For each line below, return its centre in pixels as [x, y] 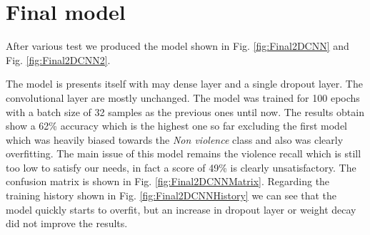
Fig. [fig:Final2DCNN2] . [58, 59]
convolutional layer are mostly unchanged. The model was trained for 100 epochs [183, 97]
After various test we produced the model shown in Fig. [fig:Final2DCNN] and [177, 46]
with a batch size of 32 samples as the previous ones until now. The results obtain [185, 111]
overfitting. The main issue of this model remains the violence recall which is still [184, 153]
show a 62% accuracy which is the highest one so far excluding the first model [177, 126]
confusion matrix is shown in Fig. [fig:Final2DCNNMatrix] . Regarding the [168, 181]
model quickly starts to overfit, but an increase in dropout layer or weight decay [181, 209]
